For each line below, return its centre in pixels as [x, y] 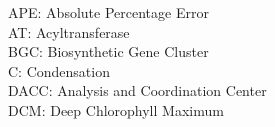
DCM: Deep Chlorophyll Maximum [116, 109]
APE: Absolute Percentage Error [108, 12]
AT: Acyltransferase [69, 31]
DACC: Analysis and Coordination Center [137, 90]
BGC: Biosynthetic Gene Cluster [108, 51]
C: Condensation [59, 70]
